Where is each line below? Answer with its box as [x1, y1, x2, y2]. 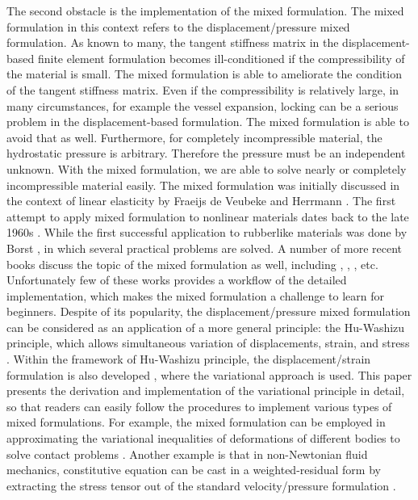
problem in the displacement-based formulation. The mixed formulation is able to [6, 113, 409, 130]
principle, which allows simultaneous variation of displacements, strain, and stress [6, 334, 410, 351]
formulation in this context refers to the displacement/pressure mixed [6, 18, 350, 35]
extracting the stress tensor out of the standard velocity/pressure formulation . [6, 477, 396, 494]
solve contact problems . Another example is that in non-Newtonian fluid [6, 445, 368, 462]
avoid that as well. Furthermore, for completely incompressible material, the [6, 128, 382, 145]
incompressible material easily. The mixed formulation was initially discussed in [6, 176, 400, 193]
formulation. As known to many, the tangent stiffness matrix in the [6, 34, 339, 51]
